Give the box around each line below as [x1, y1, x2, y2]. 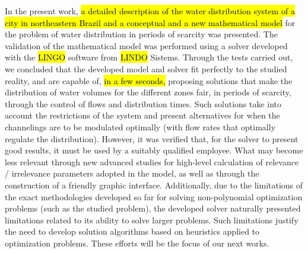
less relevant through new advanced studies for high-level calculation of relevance [5, 155, 299, 168]
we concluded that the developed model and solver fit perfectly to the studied [5, 62, 287, 75]
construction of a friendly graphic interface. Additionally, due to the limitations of [5, 178, 303, 191]
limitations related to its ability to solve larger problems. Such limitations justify [5, 213, 299, 226]
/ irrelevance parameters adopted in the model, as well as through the [5, 167, 259, 180]
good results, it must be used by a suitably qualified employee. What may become [5, 144, 303, 156]
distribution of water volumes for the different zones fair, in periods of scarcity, [5, 86, 291, 98]
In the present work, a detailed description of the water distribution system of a [5, 5, 296, 17]
